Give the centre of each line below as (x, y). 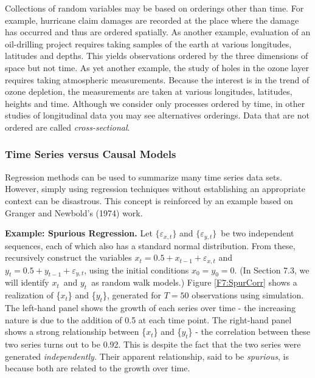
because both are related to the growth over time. (98, 368)
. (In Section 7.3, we (272, 270)
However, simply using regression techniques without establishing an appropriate (155, 189)
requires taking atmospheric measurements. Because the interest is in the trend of (157, 79)
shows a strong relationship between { (76, 332)
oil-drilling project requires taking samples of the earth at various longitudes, (148, 43)
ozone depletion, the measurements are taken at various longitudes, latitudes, (149, 91)
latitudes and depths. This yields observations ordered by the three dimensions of (157, 56)
